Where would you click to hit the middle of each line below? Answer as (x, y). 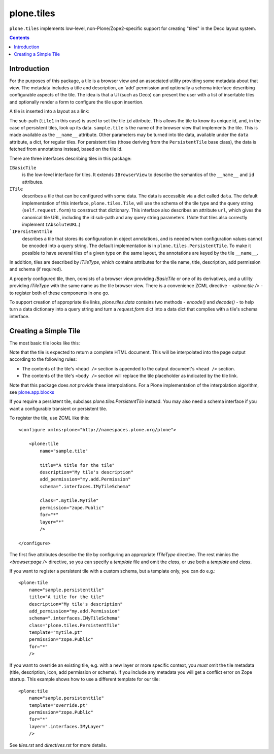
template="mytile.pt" (56, 632)
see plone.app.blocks (32, 392)
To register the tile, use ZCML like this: (49, 418)
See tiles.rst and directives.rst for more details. (58, 745)
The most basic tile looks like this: (45, 343)
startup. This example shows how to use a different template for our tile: (84, 679)
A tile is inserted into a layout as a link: (49, 111)
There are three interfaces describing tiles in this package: (71, 158)
